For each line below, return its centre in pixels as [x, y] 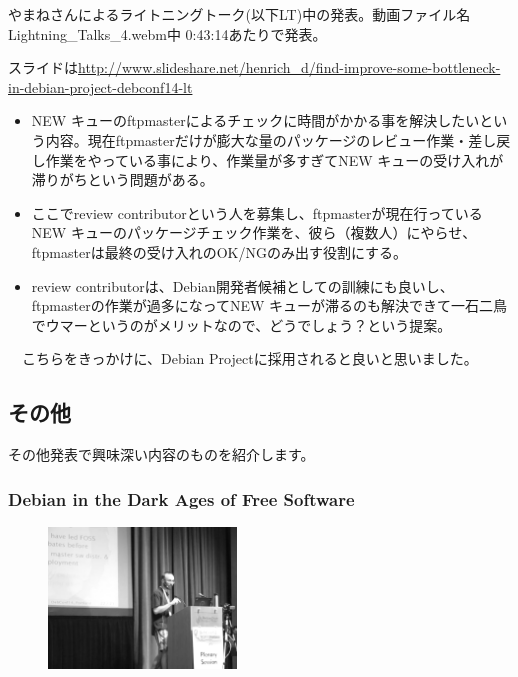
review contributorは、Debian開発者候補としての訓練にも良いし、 [242, 285]
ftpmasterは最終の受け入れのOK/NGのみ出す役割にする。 [219, 251]
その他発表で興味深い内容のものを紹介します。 [161, 454]
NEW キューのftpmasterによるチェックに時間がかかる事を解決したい [255, 120]
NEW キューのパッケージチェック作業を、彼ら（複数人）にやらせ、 [254, 232]
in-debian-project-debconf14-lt [100, 86]
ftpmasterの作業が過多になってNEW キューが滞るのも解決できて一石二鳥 [269, 305]
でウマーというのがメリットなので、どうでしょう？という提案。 [241, 324]
